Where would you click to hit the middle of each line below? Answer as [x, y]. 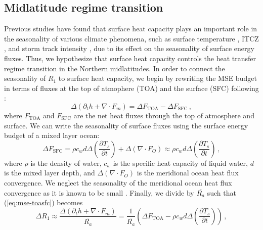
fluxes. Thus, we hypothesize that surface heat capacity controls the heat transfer [130, 58]
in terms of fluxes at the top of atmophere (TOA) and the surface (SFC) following [131, 88]
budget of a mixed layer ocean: [52, 135]
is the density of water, [66, 163]
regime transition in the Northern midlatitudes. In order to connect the [115, 68]
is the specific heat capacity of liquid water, [180, 163]
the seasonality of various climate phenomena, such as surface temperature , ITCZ [131, 38]
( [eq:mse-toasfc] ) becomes [43, 202]
